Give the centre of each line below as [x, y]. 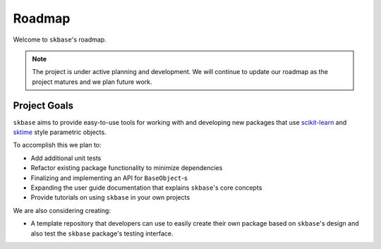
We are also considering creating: [62, 210]
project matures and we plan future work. [92, 82]
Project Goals [43, 105]
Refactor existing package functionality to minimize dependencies [127, 168]
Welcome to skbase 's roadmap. [60, 40]
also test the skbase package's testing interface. [102, 233]
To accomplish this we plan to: [57, 145]
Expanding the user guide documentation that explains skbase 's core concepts [146, 188]
